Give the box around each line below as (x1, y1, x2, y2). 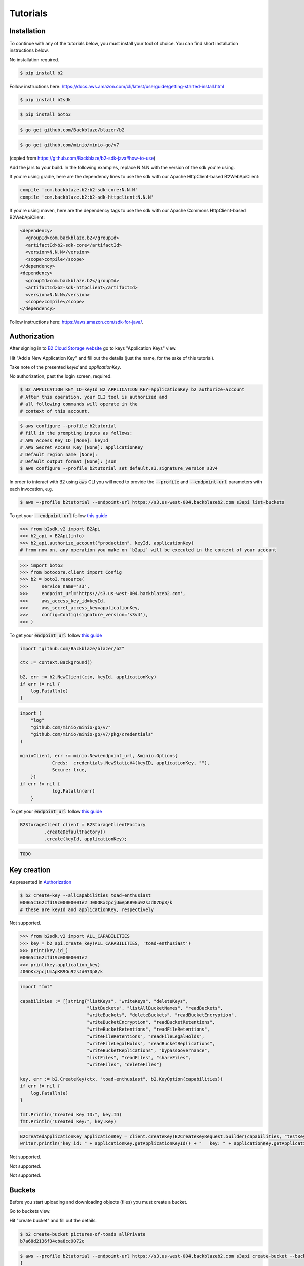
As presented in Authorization (9, 879, 72, 885)
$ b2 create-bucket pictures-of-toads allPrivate (20, 1231, 146, 1237)
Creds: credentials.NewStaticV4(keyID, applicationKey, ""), (52, 760, 210, 766)
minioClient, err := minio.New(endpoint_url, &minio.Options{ (20, 753, 178, 759)
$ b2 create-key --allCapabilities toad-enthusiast (20, 893, 151, 898)
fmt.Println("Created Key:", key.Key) (20, 1119, 117, 1124)
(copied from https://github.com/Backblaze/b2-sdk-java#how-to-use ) (9, 155, 156, 161)
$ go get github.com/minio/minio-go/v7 (20, 142, 119, 148)
